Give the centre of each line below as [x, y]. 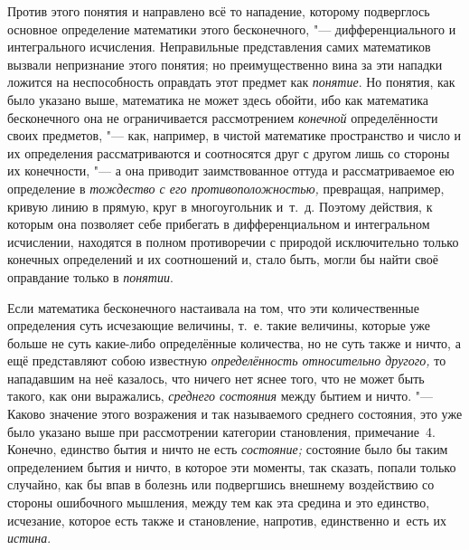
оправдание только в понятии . [90, 276]
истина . [29, 538]
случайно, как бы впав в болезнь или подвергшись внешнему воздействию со [221, 484]
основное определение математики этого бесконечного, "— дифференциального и [232, 28]
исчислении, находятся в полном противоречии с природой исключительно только [233, 241]
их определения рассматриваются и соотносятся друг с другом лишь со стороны [229, 152]
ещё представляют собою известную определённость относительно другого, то [227, 360]
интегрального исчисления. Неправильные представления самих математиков [219, 47]
